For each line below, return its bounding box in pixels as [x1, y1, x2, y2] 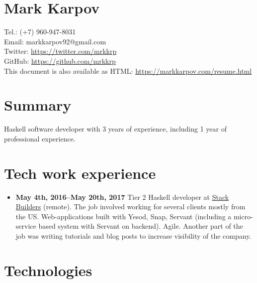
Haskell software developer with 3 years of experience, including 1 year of [4, 124, 227, 134]
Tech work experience [4, 162, 156, 183]
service [15, 221, 36, 231]
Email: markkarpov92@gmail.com [4, 36, 106, 46]
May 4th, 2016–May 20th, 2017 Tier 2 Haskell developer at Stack [15, 191, 229, 202]
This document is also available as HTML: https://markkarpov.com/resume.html [4, 65, 252, 76]
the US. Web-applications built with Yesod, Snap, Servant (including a [15, 211, 232, 221]
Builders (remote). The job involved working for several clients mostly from [15, 201, 246, 212]
